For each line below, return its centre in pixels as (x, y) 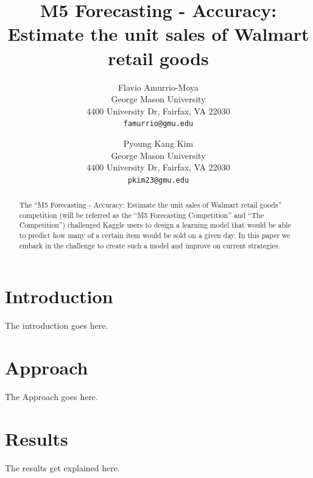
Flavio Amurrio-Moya (158, 87)
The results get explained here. (62, 467)
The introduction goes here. (57, 325)
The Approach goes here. (51, 397)
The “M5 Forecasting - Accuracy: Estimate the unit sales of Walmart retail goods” (150, 205)
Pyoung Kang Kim (158, 143)
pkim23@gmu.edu (158, 180)
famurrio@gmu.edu (158, 124)
